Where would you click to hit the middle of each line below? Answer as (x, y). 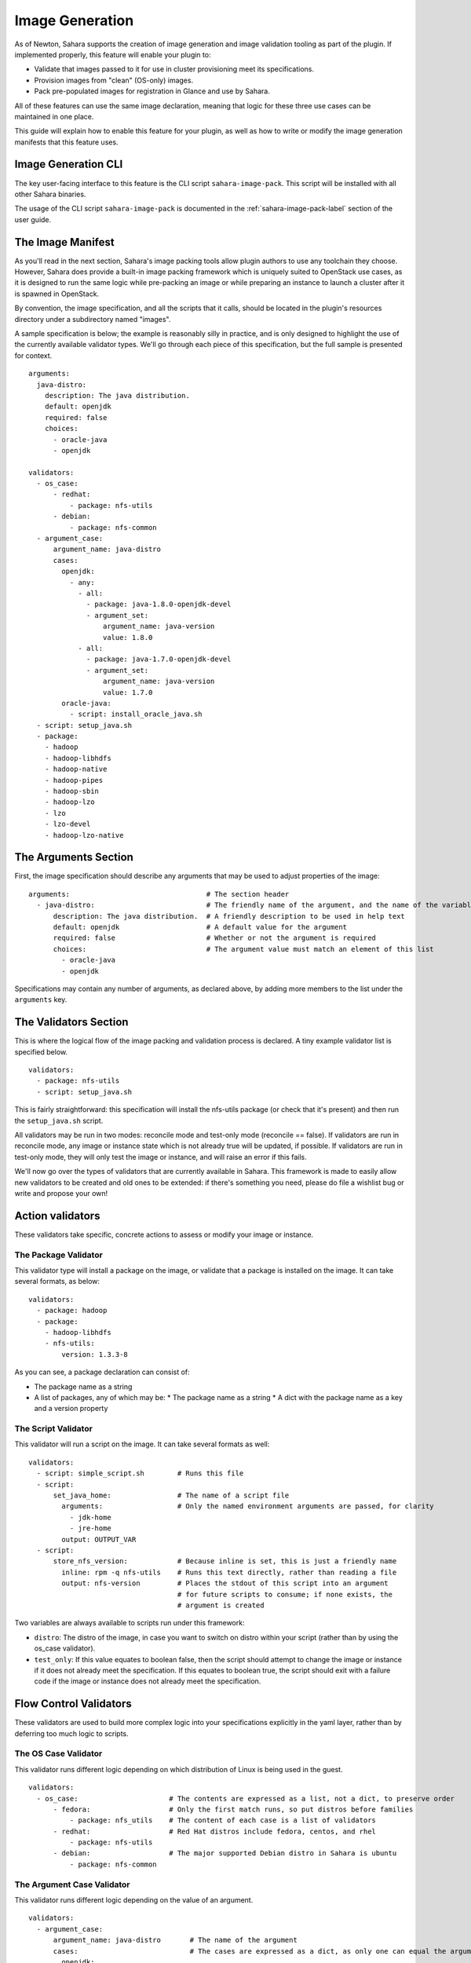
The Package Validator (59, 1255)
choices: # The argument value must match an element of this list (244, 949)
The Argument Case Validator (72, 1884)
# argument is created (221, 1605)
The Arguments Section (74, 857)
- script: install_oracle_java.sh (136, 714)
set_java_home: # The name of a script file (171, 1495)
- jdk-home (90, 1517)
